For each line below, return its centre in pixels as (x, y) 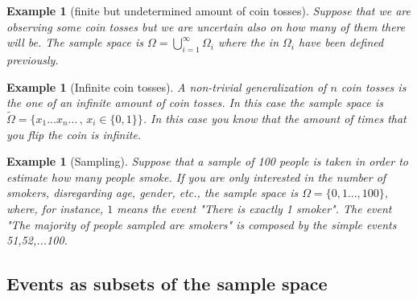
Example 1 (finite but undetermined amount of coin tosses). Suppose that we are (208, 10)
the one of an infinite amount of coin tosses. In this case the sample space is (195, 103)
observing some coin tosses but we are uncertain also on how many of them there (206, 26)
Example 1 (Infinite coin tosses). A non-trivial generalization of (167, 86)
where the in (248, 42)
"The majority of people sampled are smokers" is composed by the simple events (202, 224)
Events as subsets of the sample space (167, 284)
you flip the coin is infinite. (74, 134)
